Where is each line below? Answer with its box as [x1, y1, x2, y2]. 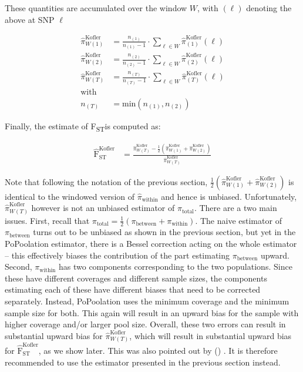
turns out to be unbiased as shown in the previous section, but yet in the [33, 226, 296, 238]
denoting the [246, 2, 292, 14]
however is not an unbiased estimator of [31, 202, 175, 214]
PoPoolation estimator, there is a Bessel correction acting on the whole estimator [5, 237, 297, 250]
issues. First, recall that [5, 214, 90, 226]
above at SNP [5, 13, 55, 25]
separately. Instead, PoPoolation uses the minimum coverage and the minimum [5, 295, 289, 307]
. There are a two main [194, 202, 277, 214]
